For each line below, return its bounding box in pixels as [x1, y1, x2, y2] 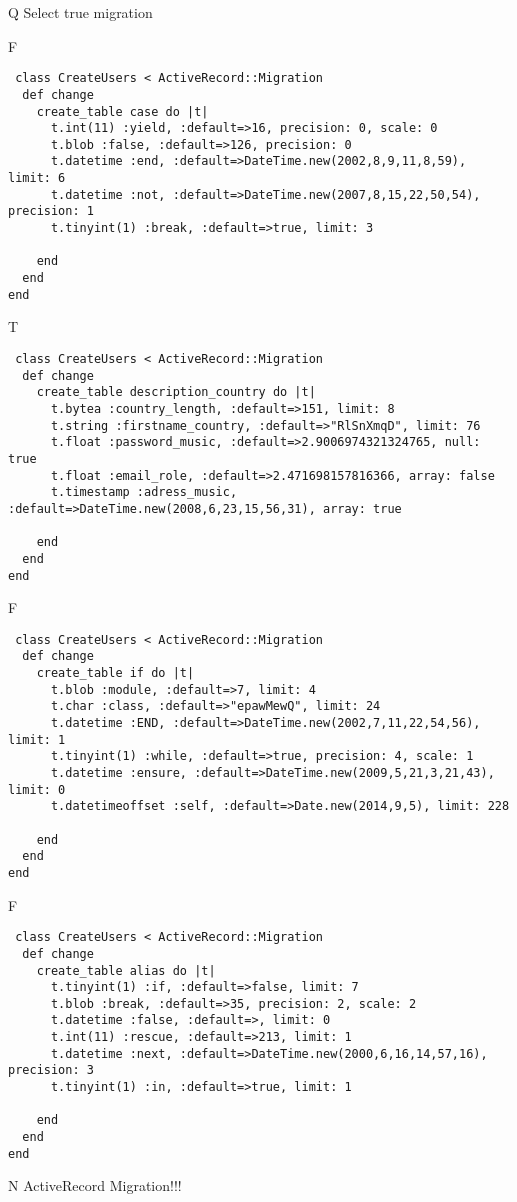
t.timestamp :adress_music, [50, 485, 238, 500]
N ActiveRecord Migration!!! [8, 1175, 182, 1196]
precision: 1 [8, 204, 94, 219]
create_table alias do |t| [36, 963, 216, 978]
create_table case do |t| [36, 104, 209, 119]
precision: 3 [8, 1063, 94, 1078]
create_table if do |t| [36, 666, 195, 681]
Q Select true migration [8, 2, 153, 22]
